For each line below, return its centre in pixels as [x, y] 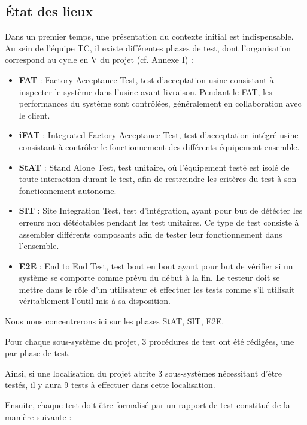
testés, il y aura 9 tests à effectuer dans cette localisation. [110, 385]
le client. [34, 115]
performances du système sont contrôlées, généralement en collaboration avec [160, 103]
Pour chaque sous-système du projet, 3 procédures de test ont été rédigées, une [150, 341]
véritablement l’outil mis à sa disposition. [95, 301]
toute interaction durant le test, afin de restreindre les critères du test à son [158, 179]
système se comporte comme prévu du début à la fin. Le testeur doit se [149, 277]
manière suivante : [38, 416]
